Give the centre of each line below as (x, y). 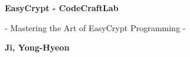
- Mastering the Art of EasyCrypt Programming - (95, 27)
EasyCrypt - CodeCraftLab (62, 8)
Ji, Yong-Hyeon (37, 47)
